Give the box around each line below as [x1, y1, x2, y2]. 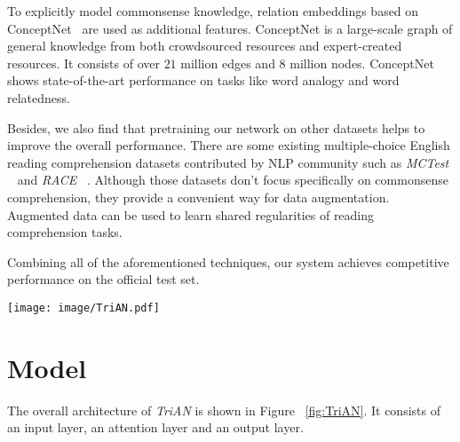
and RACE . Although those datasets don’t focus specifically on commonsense [17, 170, 448, 189]
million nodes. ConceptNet [289, 53, 434, 72]
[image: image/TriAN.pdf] [7, 301, 160, 314]
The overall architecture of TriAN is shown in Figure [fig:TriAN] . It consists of [7, 400, 440, 419]
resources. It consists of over [7, 53, 160, 72]
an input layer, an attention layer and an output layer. [7, 418, 304, 437]
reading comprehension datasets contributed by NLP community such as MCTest [7, 153, 449, 171]
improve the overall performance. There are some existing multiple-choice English [7, 136, 450, 154]
